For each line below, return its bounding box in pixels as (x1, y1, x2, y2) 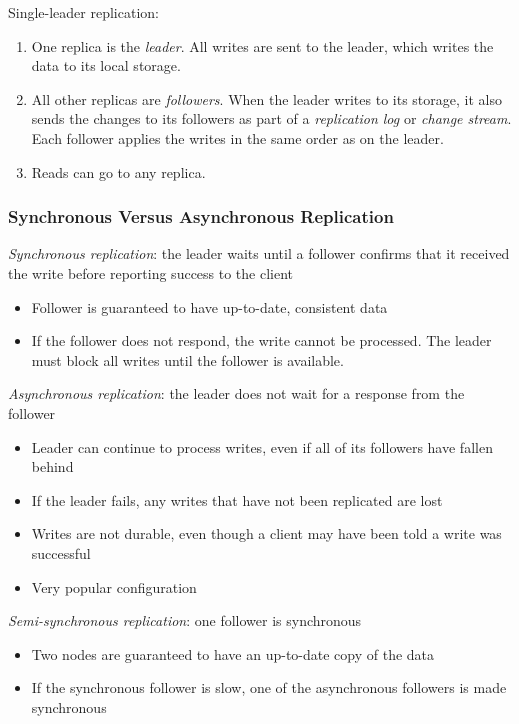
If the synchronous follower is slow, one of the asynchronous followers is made (31, 677, 507, 698)
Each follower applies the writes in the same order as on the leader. (31, 127, 444, 148)
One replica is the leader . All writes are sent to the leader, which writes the (31, 35, 494, 56)
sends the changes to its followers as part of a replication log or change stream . (31, 108, 512, 129)
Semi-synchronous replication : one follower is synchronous (8, 610, 362, 631)
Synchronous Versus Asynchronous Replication (8, 204, 394, 229)
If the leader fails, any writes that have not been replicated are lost (31, 489, 443, 510)
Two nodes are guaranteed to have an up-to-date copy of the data (31, 643, 435, 664)
